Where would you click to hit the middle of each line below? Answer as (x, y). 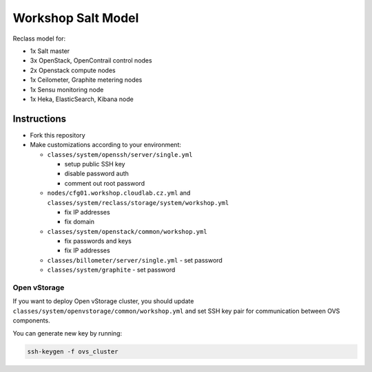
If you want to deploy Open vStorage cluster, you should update (103, 301)
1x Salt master (50, 51)
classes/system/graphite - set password (111, 270)
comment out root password (104, 183)
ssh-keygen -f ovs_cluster (73, 351)
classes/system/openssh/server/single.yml (120, 154)
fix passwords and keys (98, 241)
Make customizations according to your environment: (106, 145)
